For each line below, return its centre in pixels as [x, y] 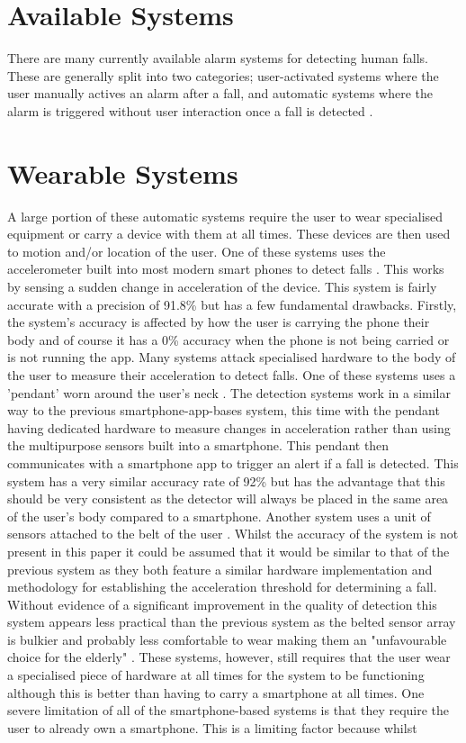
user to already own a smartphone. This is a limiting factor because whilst [212, 727]
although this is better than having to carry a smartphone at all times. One [216, 692]
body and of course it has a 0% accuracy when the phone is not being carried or [229, 339]
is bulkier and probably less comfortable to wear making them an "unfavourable [227, 639]
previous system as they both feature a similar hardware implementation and [220, 569]
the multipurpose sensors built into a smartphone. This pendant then [198, 445]
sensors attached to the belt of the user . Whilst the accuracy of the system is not [233, 534]
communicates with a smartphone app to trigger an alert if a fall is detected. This [233, 462]
